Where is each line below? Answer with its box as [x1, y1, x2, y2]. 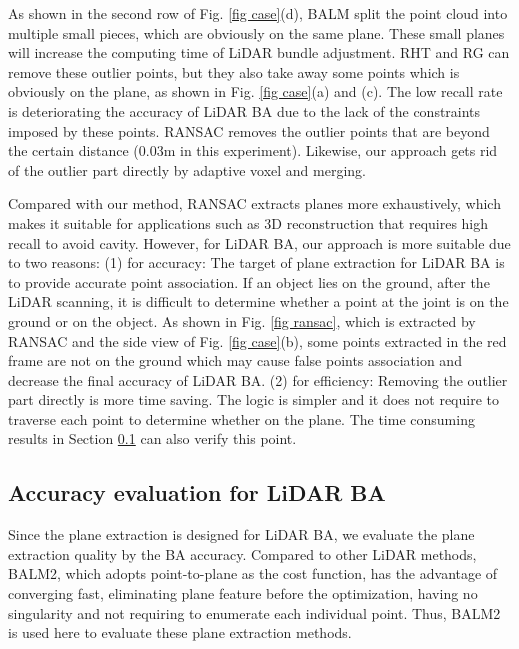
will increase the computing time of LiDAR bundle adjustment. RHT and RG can [8, 42, 510, 63]
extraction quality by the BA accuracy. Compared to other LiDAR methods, [8, 543, 477, 564]
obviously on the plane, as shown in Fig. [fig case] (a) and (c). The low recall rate [8, 81, 503, 102]
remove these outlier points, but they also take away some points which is [8, 61, 460, 82]
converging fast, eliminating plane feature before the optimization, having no [8, 583, 478, 604]
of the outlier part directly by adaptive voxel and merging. [8, 159, 366, 180]
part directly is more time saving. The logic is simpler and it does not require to [8, 389, 499, 410]
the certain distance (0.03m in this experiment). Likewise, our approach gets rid [8, 140, 498, 161]
